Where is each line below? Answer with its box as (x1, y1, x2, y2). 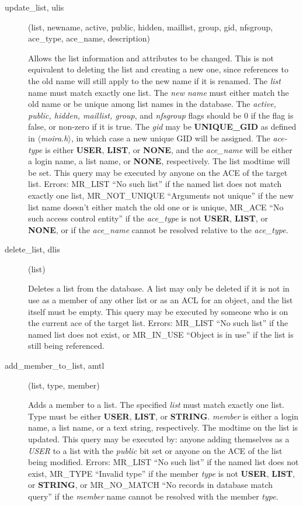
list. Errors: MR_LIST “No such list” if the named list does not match (28, 178, 282, 190)
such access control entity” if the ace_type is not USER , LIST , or (28, 212, 268, 224)
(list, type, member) (28, 379, 100, 391)
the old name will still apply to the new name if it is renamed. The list (28, 74, 281, 86)
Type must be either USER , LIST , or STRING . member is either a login (28, 410, 299, 422)
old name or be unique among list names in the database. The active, (28, 98, 276, 110)
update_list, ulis (5, 1, 64, 13)
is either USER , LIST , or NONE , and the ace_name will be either (45, 143, 292, 155)
